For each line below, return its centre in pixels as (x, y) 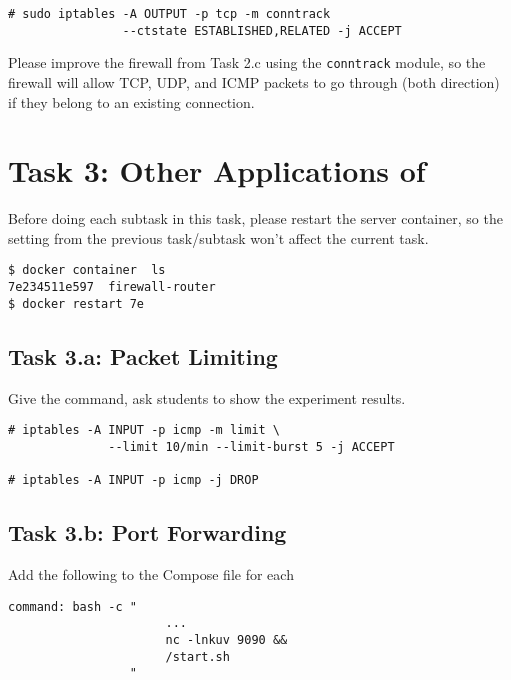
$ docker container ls (87, 270)
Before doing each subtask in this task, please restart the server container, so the (255, 218)
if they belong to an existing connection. (131, 101)
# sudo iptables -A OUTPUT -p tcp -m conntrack (169, 14)
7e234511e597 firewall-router (112, 287)
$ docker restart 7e (76, 303)
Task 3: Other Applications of (217, 170)
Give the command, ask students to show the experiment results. (207, 397)
